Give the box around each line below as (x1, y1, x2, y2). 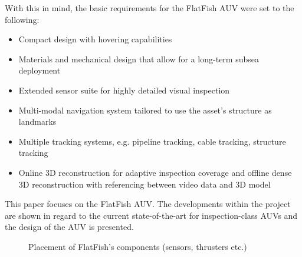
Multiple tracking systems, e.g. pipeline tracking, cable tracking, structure (18, 135, 286, 147)
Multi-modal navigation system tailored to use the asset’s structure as (18, 104, 272, 116)
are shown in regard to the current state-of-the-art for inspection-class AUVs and (5, 209, 298, 221)
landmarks (18, 115, 57, 128)
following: (5, 13, 40, 25)
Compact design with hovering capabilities (18, 33, 172, 45)
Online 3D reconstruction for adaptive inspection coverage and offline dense (18, 166, 292, 178)
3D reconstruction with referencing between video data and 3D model (18, 178, 271, 190)
